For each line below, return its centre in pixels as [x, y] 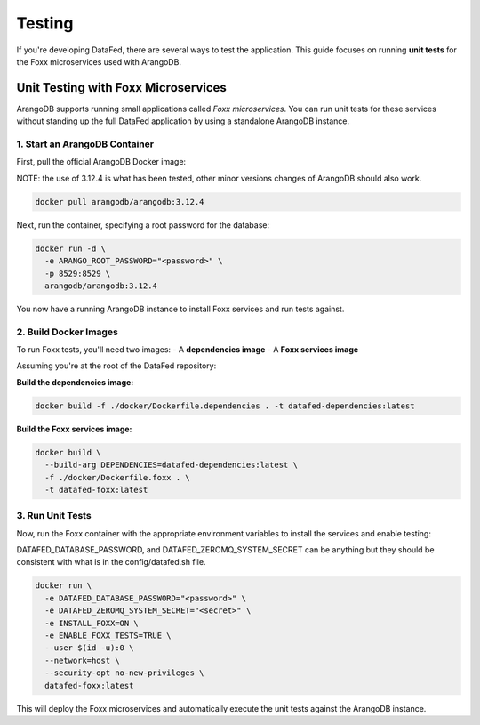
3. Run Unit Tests [54, 516]
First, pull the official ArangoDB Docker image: [101, 162]
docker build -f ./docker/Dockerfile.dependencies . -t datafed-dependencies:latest [225, 406]
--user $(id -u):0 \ [89, 648]
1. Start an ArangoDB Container [85, 144]
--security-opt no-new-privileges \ [124, 673]
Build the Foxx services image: [74, 429]
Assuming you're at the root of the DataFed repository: [116, 366]
